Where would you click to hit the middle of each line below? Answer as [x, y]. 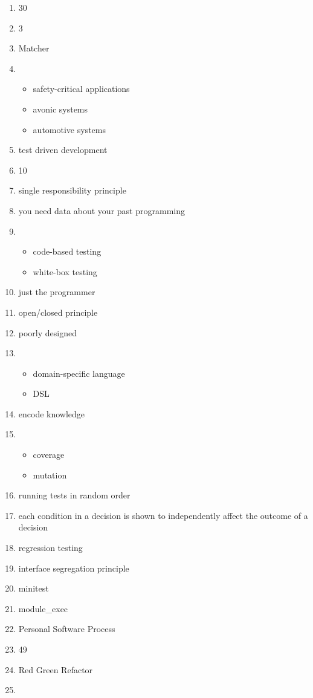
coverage [49, 455]
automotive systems [69, 129]
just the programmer [57, 292]
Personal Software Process [67, 629]
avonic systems [60, 109]
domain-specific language [79, 373]
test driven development [63, 150]
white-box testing [65, 271]
